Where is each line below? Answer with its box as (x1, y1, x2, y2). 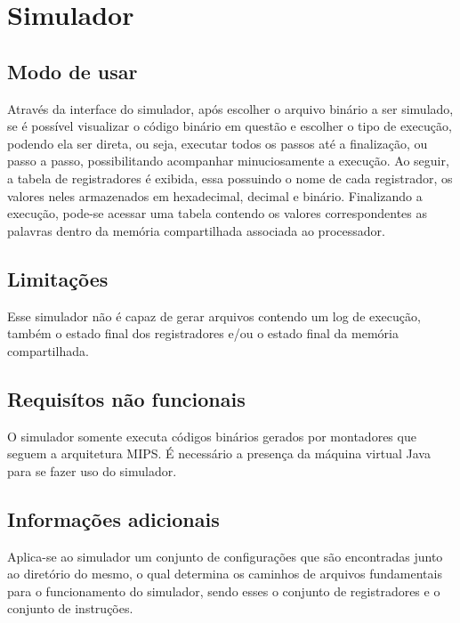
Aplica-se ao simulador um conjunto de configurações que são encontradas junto (7, 546, 443, 565)
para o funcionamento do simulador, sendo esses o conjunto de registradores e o (7, 581, 440, 600)
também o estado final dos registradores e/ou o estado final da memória (7, 324, 399, 343)
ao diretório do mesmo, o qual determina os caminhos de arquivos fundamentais (7, 564, 442, 583)
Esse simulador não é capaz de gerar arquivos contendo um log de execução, (7, 306, 421, 325)
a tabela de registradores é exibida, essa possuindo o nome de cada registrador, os (7, 168, 453, 187)
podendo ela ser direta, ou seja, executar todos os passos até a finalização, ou (7, 133, 428, 152)
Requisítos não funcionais (7, 384, 246, 412)
